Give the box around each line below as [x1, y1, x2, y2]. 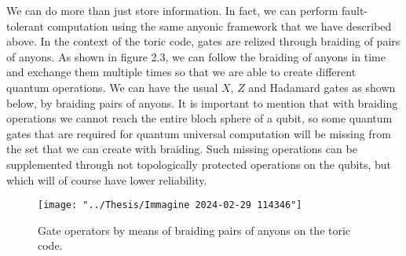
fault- [341, 2, 368, 18]
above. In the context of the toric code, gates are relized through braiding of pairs [6, 33, 401, 49]
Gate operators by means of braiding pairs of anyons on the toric [38, 221, 351, 238]
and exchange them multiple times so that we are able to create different [6, 64, 357, 80]
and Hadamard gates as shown [248, 79, 396, 95]
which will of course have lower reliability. [6, 171, 207, 188]
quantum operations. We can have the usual [6, 79, 218, 95]
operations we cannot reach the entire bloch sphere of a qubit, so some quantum [6, 110, 393, 126]
